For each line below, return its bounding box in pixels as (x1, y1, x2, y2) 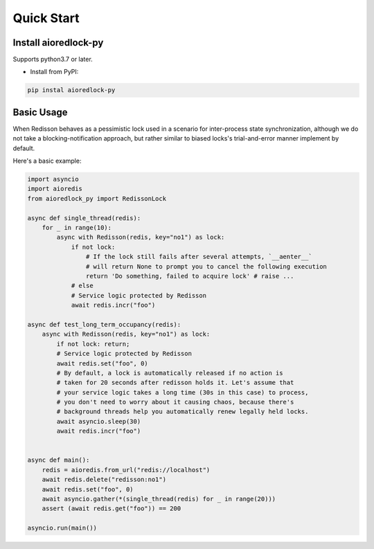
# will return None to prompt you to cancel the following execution (85, 262, 327, 270)
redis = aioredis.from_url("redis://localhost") (42, 466, 211, 474)
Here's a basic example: (12, 156, 82, 165)
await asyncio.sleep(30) (56, 417, 141, 425)
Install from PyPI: (30, 68, 79, 76)
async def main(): (27, 456, 90, 464)
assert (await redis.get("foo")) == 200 (42, 505, 181, 512)
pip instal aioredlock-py (27, 87, 116, 94)
